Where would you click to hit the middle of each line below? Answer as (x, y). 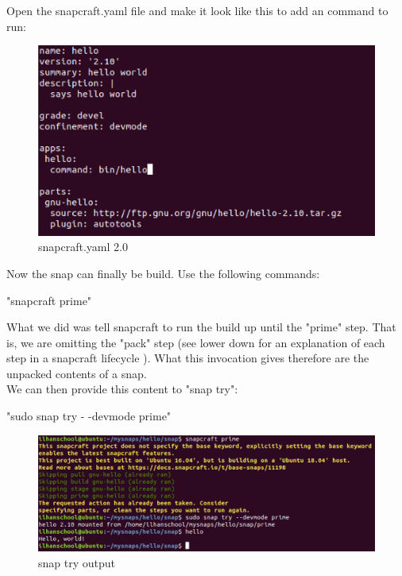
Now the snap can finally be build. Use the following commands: (163, 273)
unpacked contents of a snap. (77, 373)
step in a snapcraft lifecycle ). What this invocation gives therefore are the (188, 358)
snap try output (77, 562)
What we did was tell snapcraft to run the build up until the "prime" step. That (201, 327)
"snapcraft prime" (49, 300)
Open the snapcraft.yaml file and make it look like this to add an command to (197, 10)
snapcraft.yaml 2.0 (83, 247)
